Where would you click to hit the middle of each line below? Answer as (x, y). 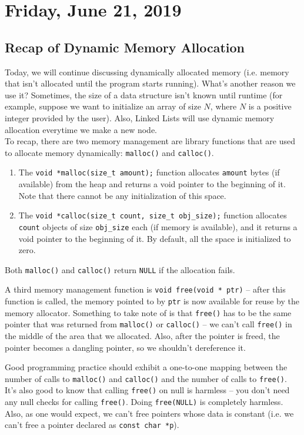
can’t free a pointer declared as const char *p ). (92, 425)
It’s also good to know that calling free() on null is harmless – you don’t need (147, 390)
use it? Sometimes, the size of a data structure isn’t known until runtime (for (144, 94)
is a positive (270, 106)
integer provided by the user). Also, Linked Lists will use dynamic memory (140, 117)
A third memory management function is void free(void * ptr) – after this (145, 289)
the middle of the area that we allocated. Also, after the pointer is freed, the (142, 336)
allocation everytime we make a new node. (81, 129)
